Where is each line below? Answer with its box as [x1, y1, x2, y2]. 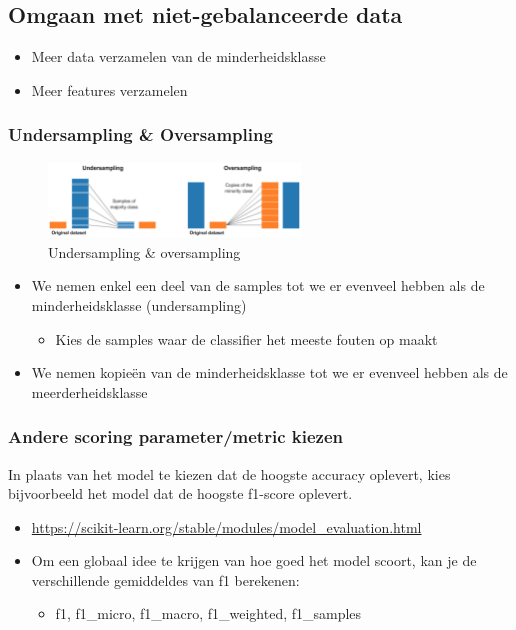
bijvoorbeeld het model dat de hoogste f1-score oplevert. [8, 483, 353, 504]
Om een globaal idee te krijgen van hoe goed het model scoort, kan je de [31, 550, 477, 571]
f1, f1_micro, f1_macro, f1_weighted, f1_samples [55, 603, 362, 624]
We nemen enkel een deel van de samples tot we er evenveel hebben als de [31, 275, 485, 296]
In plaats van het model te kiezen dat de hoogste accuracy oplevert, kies [8, 463, 451, 484]
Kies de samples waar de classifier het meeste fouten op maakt [55, 328, 438, 349]
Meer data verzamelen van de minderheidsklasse [31, 46, 326, 67]
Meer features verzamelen [31, 79, 188, 100]
